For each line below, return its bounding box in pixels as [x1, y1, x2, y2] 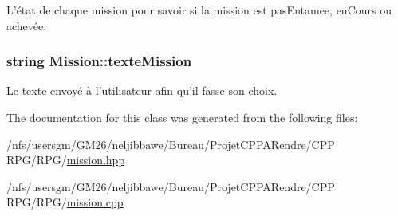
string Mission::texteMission [6, 51, 192, 71]
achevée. [6, 17, 47, 33]
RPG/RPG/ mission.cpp [6, 194, 124, 210]
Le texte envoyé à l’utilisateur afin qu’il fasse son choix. [6, 82, 278, 99]
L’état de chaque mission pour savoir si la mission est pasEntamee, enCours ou [6, 2, 392, 18]
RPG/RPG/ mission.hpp [6, 151, 125, 168]
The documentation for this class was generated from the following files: [6, 109, 358, 125]
